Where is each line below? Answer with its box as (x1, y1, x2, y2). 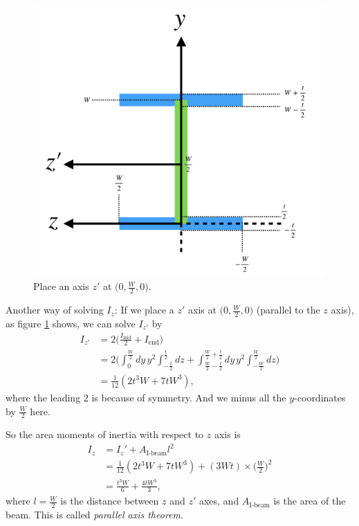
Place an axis (33, 279, 89, 293)
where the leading (6, 390, 81, 404)
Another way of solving (6, 302, 104, 317)
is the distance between (60, 493, 159, 508)
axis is (214, 427, 241, 442)
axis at (187, 302, 217, 317)
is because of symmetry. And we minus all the (91, 390, 286, 404)
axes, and (199, 493, 239, 508)
